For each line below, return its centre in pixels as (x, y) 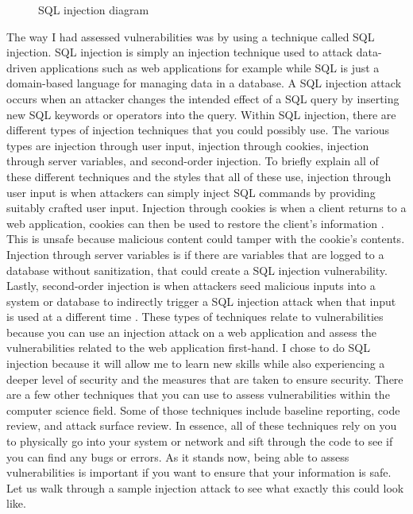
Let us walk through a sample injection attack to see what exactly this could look (205, 487)
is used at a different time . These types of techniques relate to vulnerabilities (195, 317)
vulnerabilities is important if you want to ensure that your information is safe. (199, 472)
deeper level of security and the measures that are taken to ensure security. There (205, 379)
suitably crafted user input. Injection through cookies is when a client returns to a (206, 208)
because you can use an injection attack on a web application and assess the (191, 332)
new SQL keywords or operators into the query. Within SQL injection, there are (201, 114)
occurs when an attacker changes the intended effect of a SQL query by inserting (203, 98)
